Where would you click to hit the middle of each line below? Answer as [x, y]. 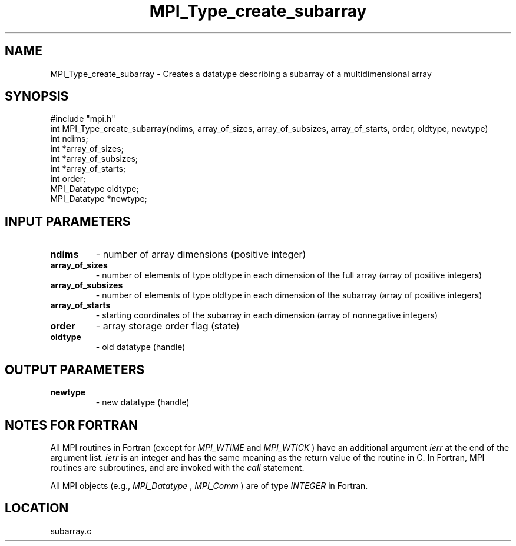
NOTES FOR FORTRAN [72, 425]
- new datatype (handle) [143, 402]
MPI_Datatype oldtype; [95, 189]
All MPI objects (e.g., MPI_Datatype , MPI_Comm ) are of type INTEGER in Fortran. [209, 485]
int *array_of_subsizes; [94, 159]
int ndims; [69, 139]
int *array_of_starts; [88, 169]
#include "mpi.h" [83, 119]
